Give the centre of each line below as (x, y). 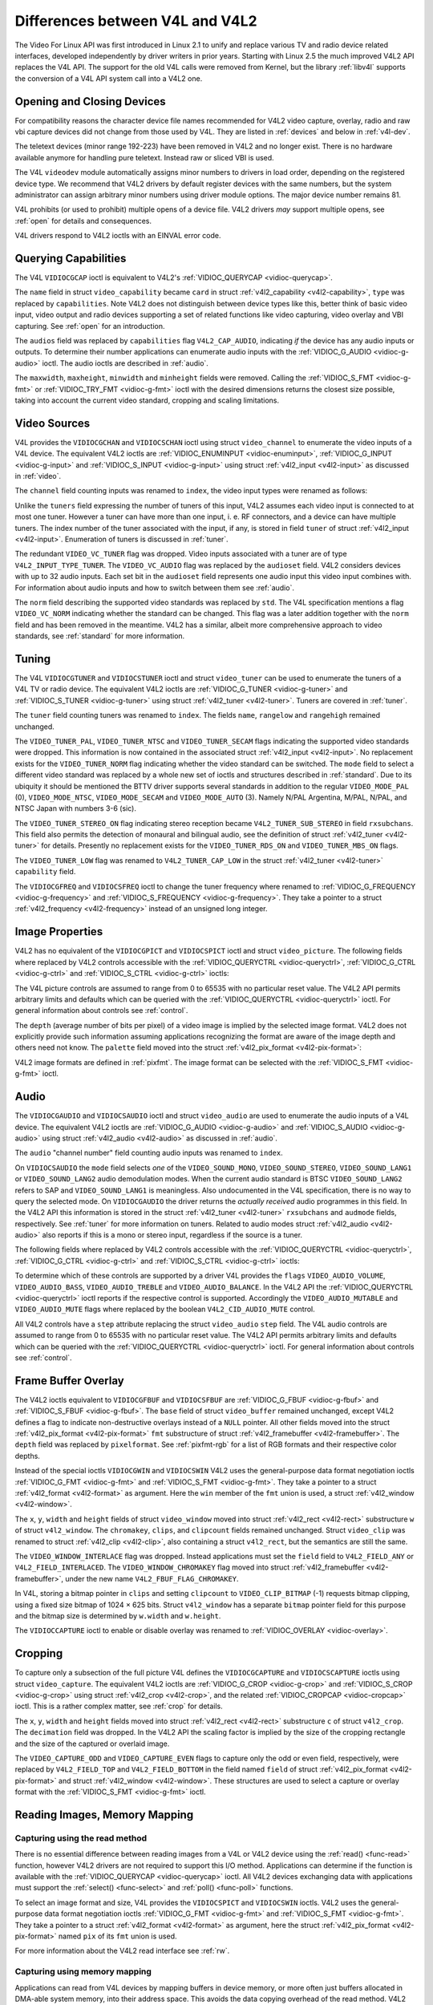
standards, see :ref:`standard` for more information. (100, 636)
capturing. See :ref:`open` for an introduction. (90, 326)
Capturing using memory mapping (83, 1971)
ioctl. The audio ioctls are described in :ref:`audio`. (125, 363)
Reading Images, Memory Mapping (104, 1815)
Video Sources (53, 423)
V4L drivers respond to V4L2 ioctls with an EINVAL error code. (118, 236)
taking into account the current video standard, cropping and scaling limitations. (147, 400)
